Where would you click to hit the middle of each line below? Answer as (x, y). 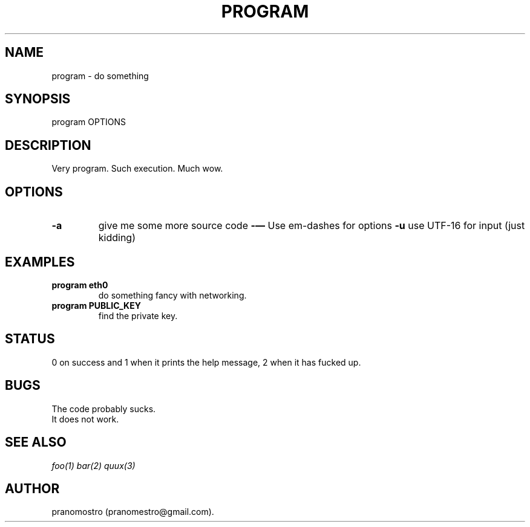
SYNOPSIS (38, 99)
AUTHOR (32, 488)
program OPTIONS (89, 122)
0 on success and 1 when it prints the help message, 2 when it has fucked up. (206, 362)
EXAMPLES (40, 262)
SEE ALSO (36, 442)
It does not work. (85, 419)
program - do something (100, 76)
